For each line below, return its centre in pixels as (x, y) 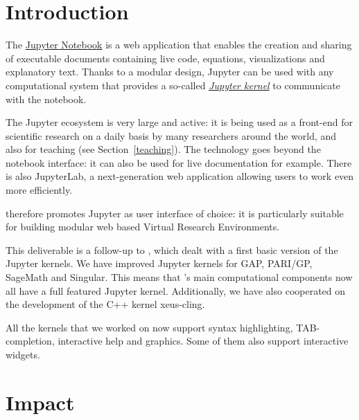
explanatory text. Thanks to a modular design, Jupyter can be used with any (170, 72)
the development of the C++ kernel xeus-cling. (105, 304)
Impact (40, 402)
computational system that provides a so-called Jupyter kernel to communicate (173, 85)
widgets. (23, 354)
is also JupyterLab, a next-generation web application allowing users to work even (180, 176)
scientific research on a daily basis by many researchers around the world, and (171, 135)
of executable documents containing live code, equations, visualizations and (165, 58)
